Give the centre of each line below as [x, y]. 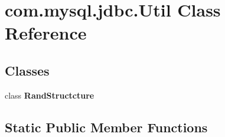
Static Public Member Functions [106, 127]
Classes [27, 70]
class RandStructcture [50, 95]
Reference [46, 33]
